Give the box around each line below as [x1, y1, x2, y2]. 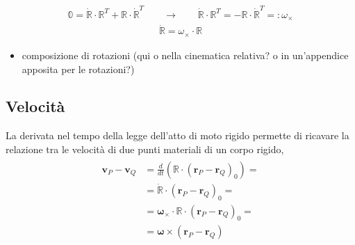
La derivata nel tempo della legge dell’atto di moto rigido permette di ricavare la [6, 128, 349, 143]
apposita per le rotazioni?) [22, 61, 135, 76]
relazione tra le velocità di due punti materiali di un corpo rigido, [6, 141, 284, 156]
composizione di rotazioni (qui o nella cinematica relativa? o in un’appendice [22, 47, 349, 62]
